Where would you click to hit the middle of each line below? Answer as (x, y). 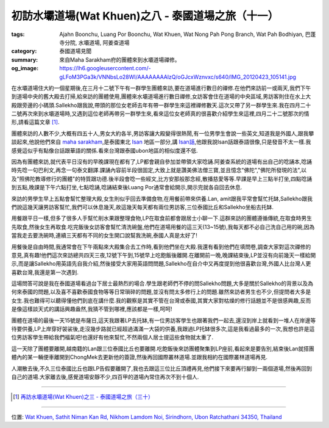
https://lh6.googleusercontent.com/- (105, 68)
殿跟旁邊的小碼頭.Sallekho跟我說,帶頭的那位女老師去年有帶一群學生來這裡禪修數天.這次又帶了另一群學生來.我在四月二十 (161, 105)
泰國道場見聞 (75, 51)
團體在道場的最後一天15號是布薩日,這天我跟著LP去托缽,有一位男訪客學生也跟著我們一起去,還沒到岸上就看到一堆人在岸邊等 (164, 320)
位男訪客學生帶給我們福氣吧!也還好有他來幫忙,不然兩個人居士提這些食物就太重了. (112, 337)
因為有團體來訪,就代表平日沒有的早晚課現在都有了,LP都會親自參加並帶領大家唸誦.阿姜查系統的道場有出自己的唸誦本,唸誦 (161, 162)
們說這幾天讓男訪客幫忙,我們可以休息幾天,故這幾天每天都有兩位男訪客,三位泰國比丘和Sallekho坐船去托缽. (143, 207)
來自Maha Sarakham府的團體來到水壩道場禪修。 (120, 60)
